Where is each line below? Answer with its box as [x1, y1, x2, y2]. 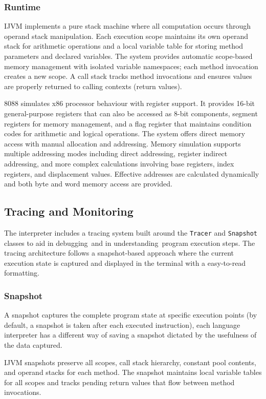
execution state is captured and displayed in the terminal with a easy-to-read [4, 257, 246, 268]
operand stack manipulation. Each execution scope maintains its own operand [4, 30, 248, 41]
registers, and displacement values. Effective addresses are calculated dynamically [4, 168, 259, 179]
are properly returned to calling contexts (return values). [4, 80, 182, 91]
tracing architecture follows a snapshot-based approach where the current [4, 247, 234, 258]
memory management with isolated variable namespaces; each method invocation [4, 60, 258, 71]
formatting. [4, 267, 39, 278]
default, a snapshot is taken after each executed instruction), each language [4, 319, 240, 330]
